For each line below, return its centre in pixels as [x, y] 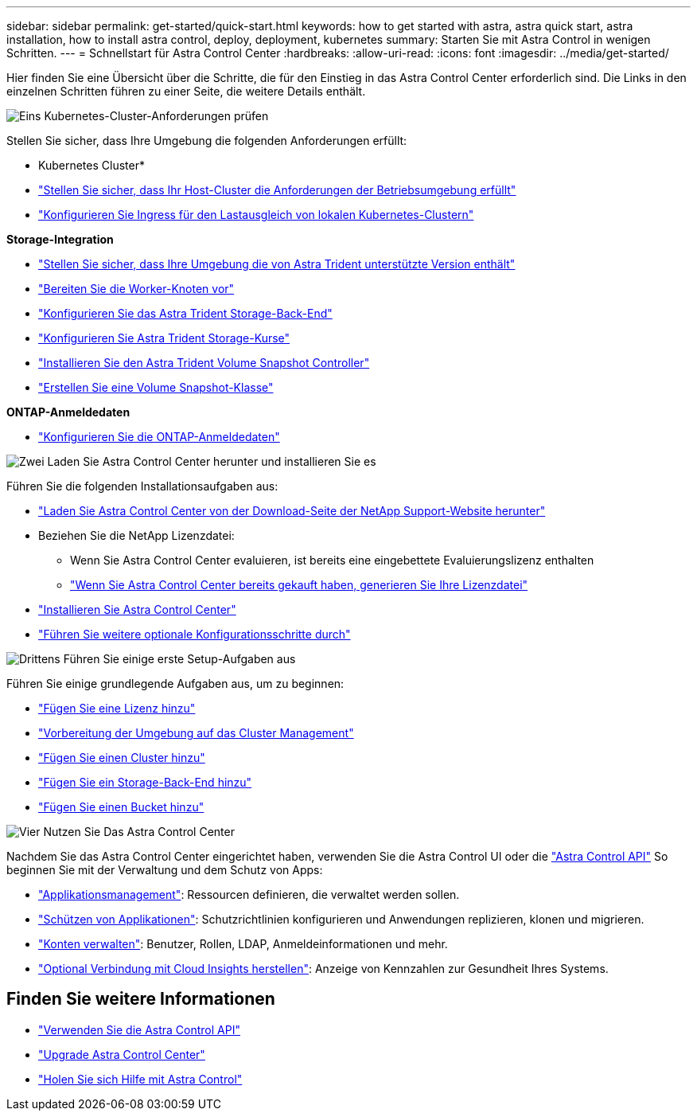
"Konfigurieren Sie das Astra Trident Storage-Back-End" [185, 313]
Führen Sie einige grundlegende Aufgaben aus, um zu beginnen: [175, 683]
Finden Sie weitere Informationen [141, 999]
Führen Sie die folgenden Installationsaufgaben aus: [142, 486]
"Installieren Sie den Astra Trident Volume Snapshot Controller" [204, 363]
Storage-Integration [60, 239]
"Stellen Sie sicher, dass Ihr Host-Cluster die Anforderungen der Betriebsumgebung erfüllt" [277, 190]
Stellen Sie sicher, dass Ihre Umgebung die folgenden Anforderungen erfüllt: [207, 141]
